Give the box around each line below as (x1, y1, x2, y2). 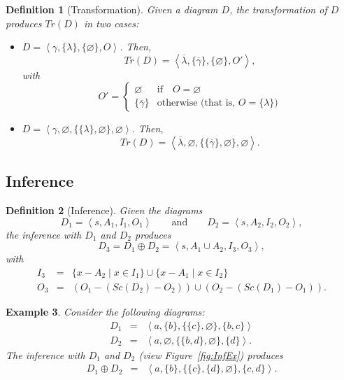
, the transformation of (229, 2, 327, 16)
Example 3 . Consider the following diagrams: (6, 304, 205, 319)
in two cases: (83, 15, 139, 30)
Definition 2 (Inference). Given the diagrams (6, 203, 203, 218)
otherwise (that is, (157, 98, 236, 108)
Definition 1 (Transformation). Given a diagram (6, 2, 218, 16)
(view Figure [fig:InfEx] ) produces (138, 347, 283, 362)
